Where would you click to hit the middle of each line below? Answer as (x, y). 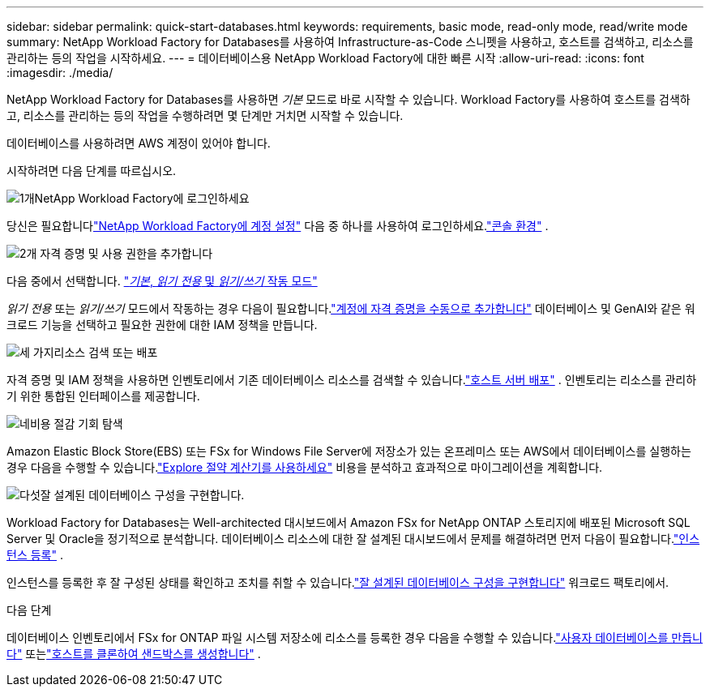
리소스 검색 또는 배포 (106, 352)
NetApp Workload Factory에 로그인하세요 (142, 198)
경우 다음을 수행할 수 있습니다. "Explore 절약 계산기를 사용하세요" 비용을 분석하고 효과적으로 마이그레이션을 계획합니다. (305, 467)
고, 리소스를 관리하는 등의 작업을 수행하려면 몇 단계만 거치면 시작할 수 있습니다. (205, 115)
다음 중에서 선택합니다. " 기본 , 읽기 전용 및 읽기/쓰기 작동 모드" (162, 281)
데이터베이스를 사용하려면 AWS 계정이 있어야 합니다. (139, 143)
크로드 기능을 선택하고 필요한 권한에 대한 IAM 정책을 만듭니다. (162, 325)
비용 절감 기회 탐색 (76, 423)
